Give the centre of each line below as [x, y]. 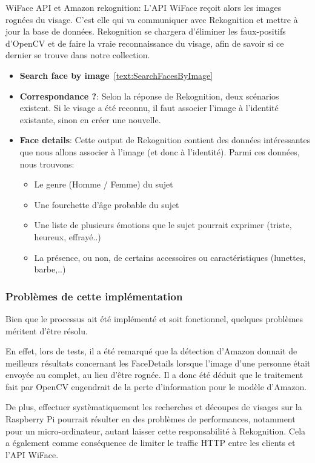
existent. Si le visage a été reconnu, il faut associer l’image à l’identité [149, 108]
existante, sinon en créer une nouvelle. [90, 119]
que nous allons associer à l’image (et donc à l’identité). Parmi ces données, [160, 151]
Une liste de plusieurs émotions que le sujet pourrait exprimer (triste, [163, 225]
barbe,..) [50, 269]
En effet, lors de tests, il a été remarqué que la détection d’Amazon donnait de [151, 351]
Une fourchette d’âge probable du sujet [107, 204]
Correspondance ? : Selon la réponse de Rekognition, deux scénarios [149, 96]
